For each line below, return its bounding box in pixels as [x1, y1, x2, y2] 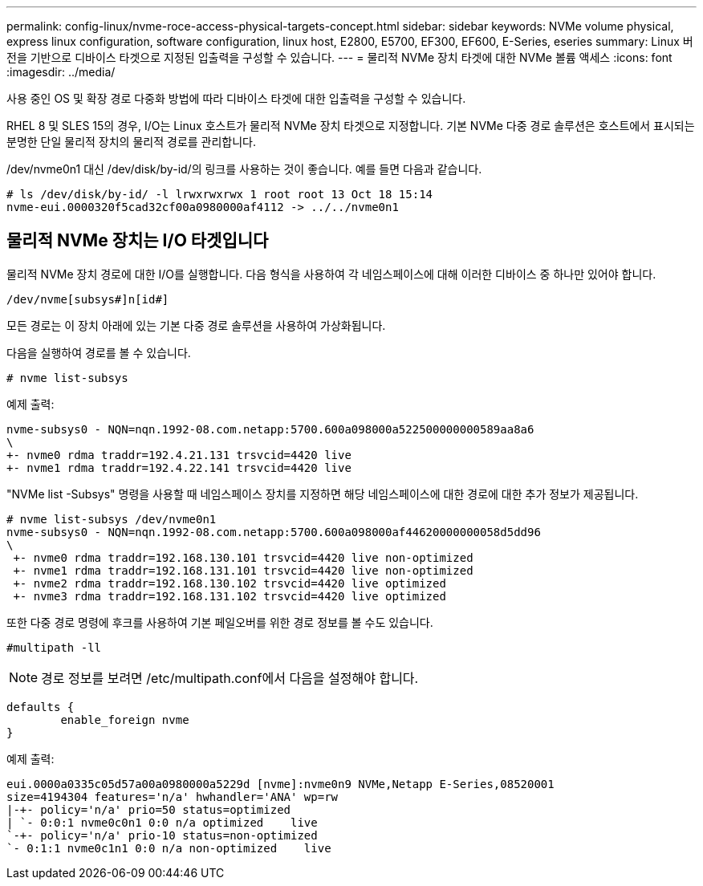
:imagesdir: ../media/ [6, 65, 116, 79]
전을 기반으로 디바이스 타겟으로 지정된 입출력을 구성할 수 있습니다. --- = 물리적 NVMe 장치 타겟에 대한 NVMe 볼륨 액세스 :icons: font [6, 51, 673, 64]
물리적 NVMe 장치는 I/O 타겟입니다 [6, 230, 269, 251]
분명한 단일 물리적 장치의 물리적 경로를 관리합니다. [6, 135, 257, 148]
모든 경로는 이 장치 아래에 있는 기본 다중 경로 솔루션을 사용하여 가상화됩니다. [6, 318, 386, 332]
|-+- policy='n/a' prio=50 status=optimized [6, 803, 291, 816]
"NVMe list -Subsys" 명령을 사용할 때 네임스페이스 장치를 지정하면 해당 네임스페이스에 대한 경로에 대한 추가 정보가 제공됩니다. [6, 486, 639, 501]
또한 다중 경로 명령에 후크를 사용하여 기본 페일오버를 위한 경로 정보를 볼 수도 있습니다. [6, 615, 433, 629]
